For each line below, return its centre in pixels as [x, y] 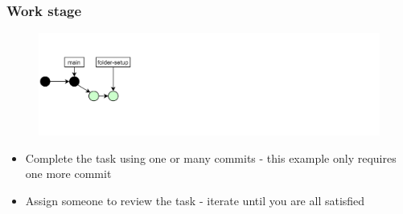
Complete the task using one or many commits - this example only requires [211, 157]
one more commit [68, 174]
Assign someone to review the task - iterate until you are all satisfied [195, 201]
